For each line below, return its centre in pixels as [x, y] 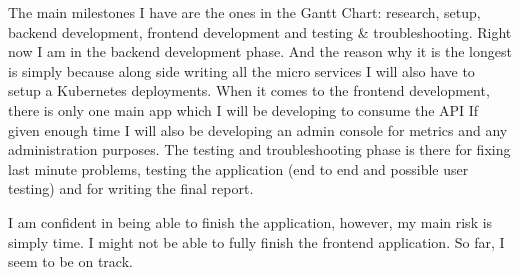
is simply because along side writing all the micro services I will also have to [241, 70]
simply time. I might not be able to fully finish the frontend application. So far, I [256, 241]
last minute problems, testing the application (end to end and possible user [238, 168]
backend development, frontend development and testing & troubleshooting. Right [260, 31]
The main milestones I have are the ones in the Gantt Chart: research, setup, [244, 12]
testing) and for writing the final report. [131, 188]
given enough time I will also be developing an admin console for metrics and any [258, 129]
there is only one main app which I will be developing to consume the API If [243, 109]
